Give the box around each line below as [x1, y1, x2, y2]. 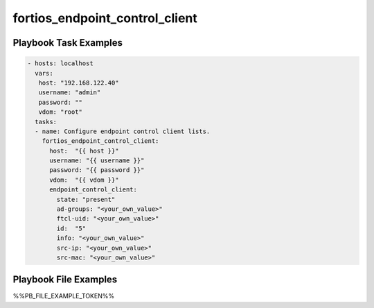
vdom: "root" [38, 108, 83, 116]
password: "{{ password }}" [49, 166, 145, 174]
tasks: [35, 118, 57, 126]
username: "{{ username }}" [49, 157, 145, 164]
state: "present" [56, 195, 116, 203]
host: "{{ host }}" [49, 146, 119, 155]
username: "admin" [38, 89, 101, 96]
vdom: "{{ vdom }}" [49, 176, 119, 184]
